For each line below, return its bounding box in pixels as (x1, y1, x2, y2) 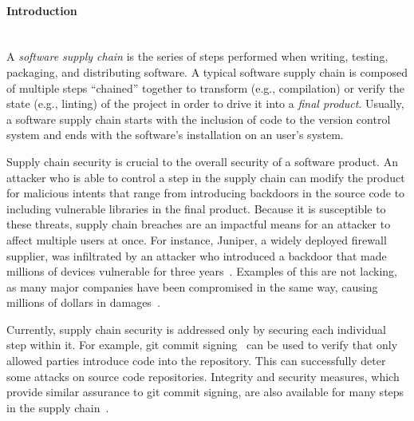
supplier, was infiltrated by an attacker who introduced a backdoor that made (6, 247, 387, 264)
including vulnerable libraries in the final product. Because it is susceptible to (6, 200, 386, 216)
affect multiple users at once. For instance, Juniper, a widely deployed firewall (6, 231, 387, 248)
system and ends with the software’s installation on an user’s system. (6, 126, 344, 143)
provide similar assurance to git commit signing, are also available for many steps (6, 383, 404, 400)
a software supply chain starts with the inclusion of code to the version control (6, 110, 391, 127)
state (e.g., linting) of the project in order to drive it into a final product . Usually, (6, 95, 404, 112)
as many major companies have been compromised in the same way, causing (6, 278, 378, 295)
